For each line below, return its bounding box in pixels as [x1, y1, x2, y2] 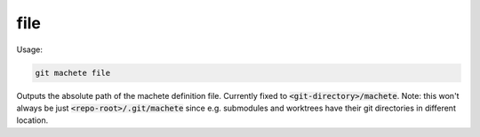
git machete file [35, 67, 111, 78]
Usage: [16, 44, 44, 55]
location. [16, 115, 49, 126]
